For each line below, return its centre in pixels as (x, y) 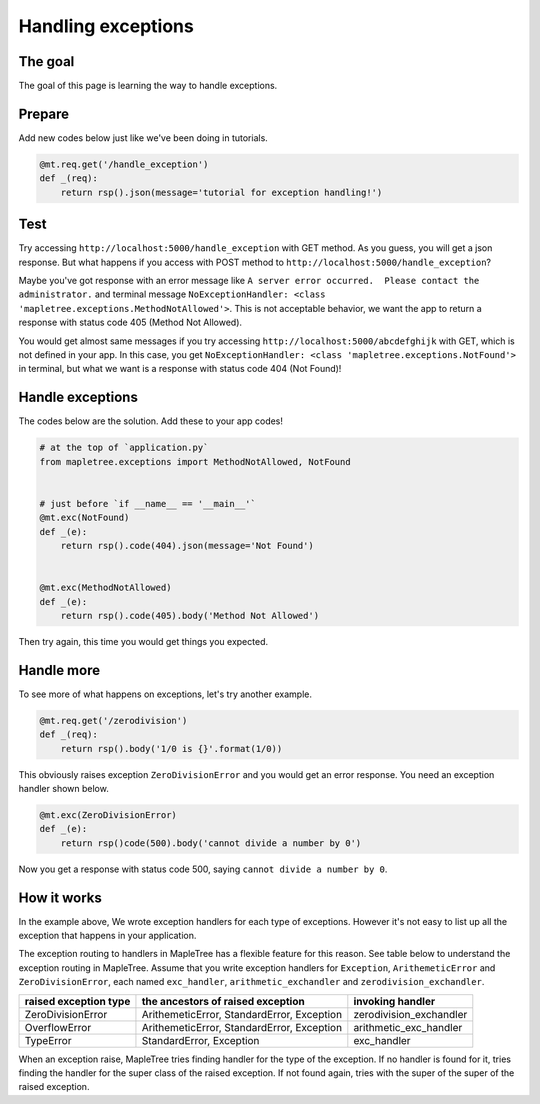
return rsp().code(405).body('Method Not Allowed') (190, 615)
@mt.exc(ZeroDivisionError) (108, 814)
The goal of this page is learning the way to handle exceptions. (148, 86)
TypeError (48, 1040)
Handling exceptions (106, 26)
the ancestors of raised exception (223, 1001)
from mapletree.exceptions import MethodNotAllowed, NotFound (195, 461)
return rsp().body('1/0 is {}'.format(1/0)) (171, 748)
